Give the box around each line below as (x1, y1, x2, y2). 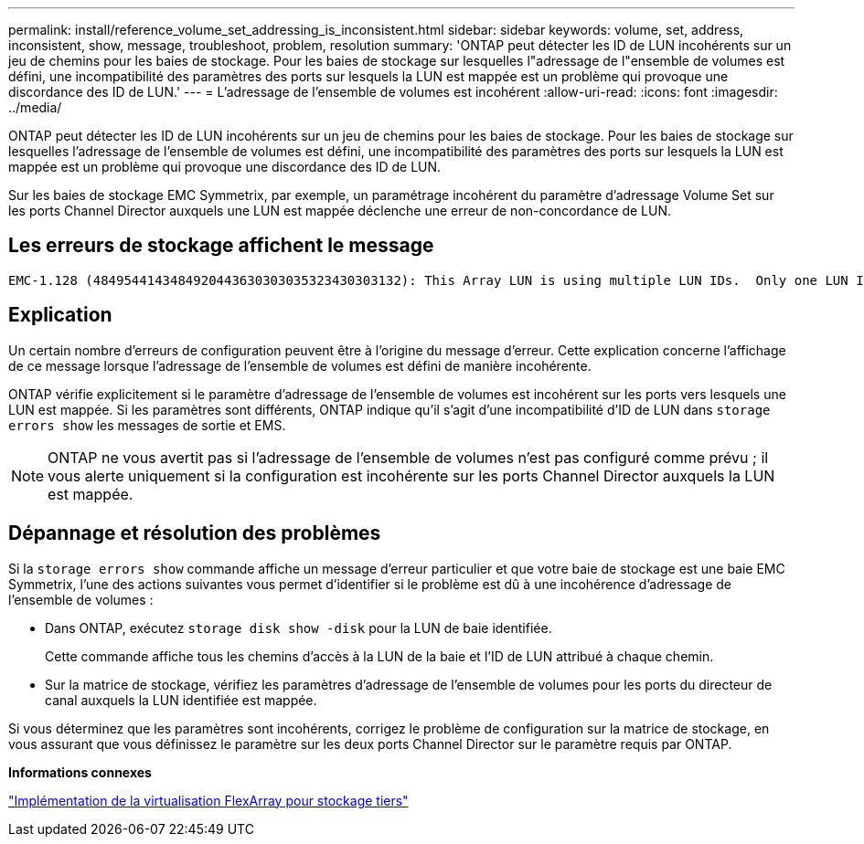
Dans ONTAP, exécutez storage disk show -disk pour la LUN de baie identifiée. (45, 619, 552, 636)
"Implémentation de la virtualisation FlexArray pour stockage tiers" (8, 792, 409, 808)
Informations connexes (8, 764, 152, 780)
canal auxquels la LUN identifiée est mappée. (45, 691, 317, 708)
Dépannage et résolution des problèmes (8, 522, 381, 545)
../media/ (8, 100, 62, 115)
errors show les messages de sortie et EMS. (8, 417, 286, 433)
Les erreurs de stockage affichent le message (8, 234, 434, 258)
